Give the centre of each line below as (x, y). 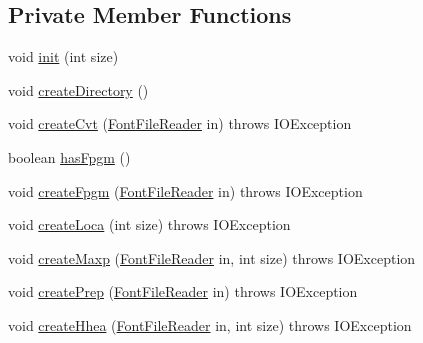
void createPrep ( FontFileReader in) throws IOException (183, 291)
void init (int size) (63, 56)
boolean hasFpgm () (69, 156)
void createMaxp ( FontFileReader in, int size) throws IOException (212, 257)
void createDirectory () (78, 89)
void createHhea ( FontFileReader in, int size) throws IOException (210, 324)
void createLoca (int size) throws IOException (149, 224)
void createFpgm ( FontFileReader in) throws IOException (185, 190)
